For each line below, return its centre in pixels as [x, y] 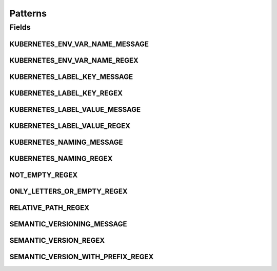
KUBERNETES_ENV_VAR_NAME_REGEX [74, 60]
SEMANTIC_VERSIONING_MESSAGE [68, 224]
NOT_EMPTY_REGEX [44, 175]
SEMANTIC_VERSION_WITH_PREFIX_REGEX [82, 257]
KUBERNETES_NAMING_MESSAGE [66, 142]
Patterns [28, 13]
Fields [20, 27]
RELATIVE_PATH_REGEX [50, 208]
